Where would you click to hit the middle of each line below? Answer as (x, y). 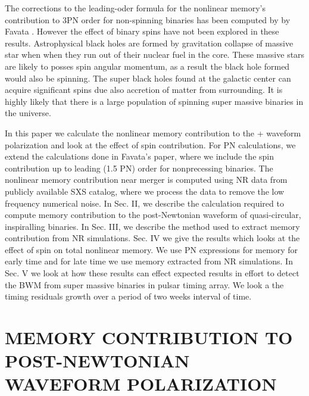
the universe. (28, 113)
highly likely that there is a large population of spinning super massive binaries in (154, 101)
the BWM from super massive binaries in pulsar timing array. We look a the (144, 284)
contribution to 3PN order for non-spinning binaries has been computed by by (148, 19)
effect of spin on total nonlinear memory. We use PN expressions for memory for (151, 249)
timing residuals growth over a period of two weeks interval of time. (128, 296)
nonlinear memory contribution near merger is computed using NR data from (146, 180)
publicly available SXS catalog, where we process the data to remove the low (145, 191)
